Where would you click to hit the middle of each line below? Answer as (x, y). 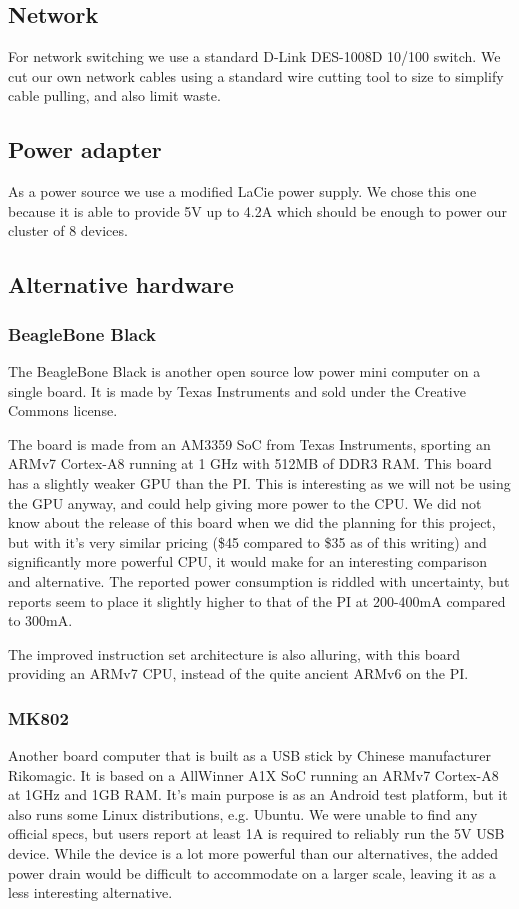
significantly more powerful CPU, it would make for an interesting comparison (247, 561)
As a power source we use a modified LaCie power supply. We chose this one (242, 191)
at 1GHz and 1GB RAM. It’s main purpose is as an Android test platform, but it (258, 794)
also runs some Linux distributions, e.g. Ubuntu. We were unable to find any (243, 813)
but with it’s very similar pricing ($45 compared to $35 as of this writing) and (247, 541)
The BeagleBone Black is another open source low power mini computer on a (244, 370)
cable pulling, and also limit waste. (114, 95)
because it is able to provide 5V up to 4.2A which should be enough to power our (257, 210)
